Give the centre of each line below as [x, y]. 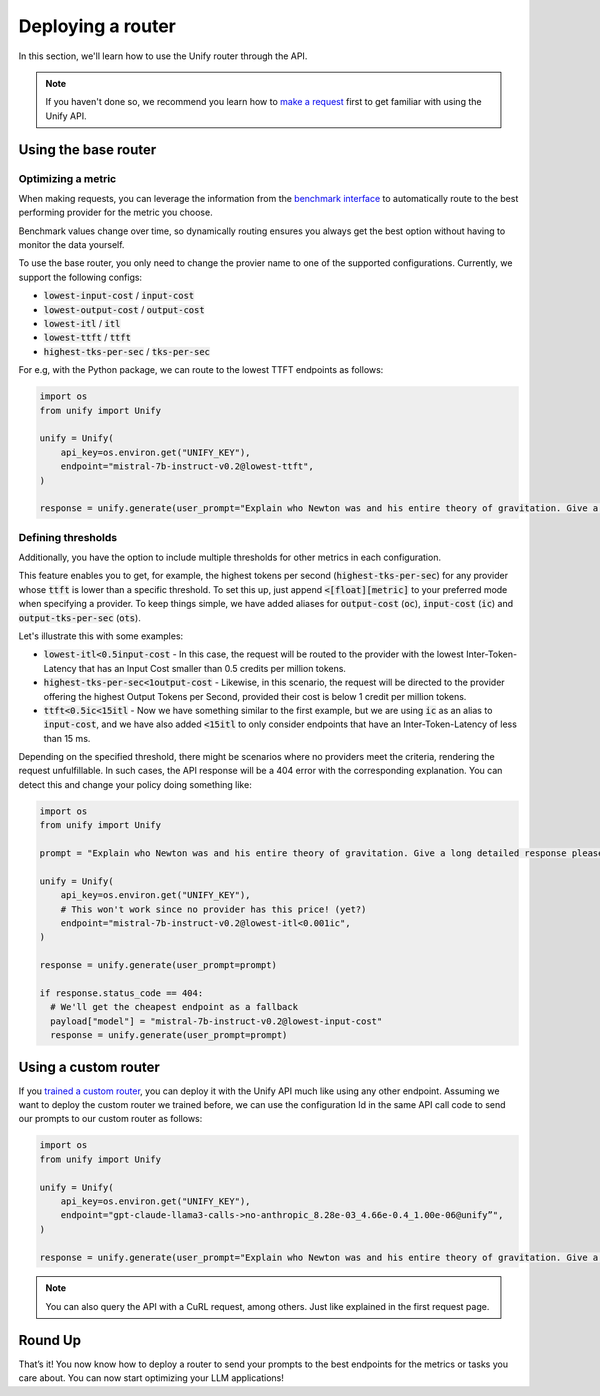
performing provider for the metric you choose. [116, 212]
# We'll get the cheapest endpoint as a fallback [174, 1007]
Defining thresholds [68, 537]
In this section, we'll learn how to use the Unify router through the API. [163, 56]
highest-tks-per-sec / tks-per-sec [126, 351]
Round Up [50, 1340]
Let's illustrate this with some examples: [101, 636]
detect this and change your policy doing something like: [135, 784]
